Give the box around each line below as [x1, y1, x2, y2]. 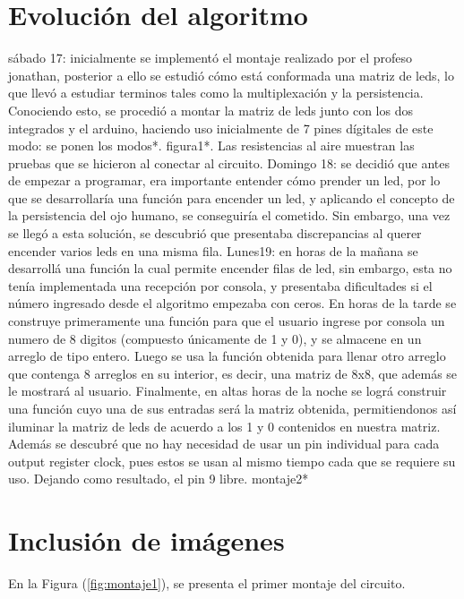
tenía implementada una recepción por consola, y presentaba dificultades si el [8, 276, 433, 295]
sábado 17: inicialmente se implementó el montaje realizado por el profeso [8, 48, 413, 67]
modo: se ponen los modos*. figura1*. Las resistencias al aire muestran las [8, 136, 415, 155]
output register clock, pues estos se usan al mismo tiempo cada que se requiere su [8, 451, 456, 470]
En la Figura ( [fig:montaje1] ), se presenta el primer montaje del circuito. [8, 574, 406, 593]
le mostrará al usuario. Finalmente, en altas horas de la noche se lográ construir [8, 381, 447, 400]
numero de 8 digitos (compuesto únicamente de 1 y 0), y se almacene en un [8, 329, 422, 347]
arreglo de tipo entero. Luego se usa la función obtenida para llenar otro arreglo [8, 347, 446, 365]
